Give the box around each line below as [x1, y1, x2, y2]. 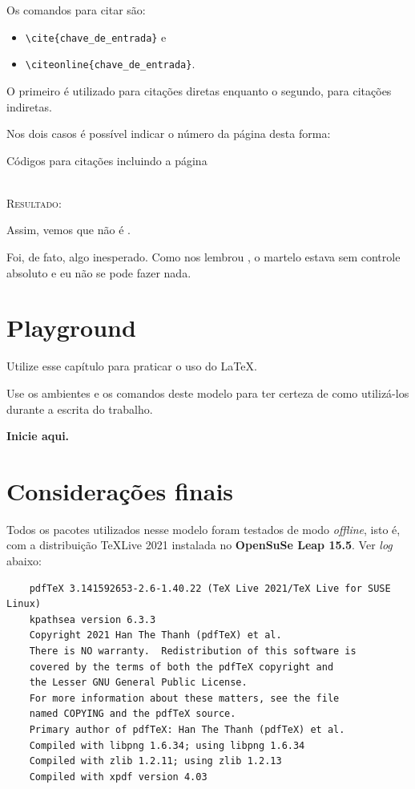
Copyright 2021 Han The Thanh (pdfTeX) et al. [29, 629, 282, 641]
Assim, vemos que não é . [6, 221, 131, 238]
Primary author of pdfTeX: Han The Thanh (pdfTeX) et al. [29, 724, 345, 735]
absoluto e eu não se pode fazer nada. [6, 264, 191, 281]
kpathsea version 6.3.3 [29, 613, 156, 625]
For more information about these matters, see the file [29, 692, 340, 704]
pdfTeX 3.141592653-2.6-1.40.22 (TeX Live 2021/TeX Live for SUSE [29, 582, 391, 594]
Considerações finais [6, 474, 234, 507]
